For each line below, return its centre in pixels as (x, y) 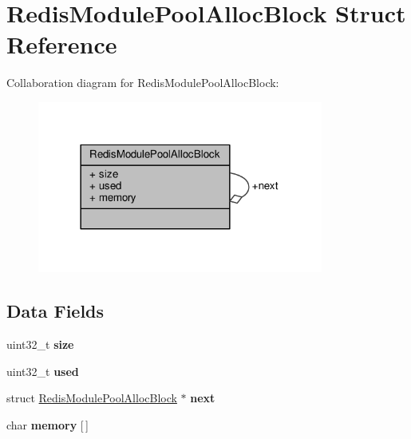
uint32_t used (43, 371)
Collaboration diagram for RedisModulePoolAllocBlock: (143, 83)
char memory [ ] (47, 424)
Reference (62, 44)
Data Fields (55, 311)
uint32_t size (40, 344)
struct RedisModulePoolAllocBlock (92, 398)
